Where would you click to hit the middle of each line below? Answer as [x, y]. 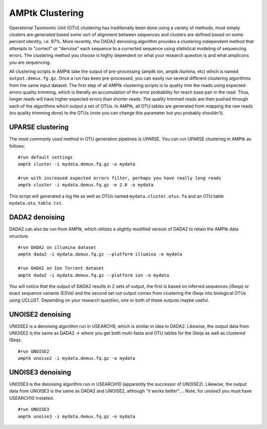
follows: [17, 146]
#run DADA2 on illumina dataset [57, 247]
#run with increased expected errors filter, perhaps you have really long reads [120, 178]
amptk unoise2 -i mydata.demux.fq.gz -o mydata [77, 358]
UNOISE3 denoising [40, 372]
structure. [19, 236]
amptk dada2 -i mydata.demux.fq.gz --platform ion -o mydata [93, 275]
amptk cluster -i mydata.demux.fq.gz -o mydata [77, 164]
